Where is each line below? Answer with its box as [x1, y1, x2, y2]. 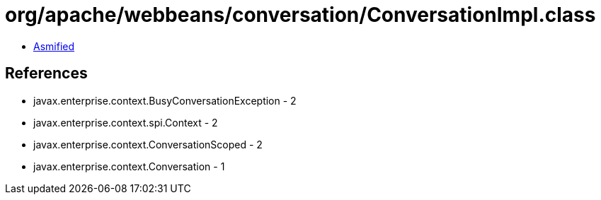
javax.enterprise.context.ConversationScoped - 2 [33, 138, 263, 151]
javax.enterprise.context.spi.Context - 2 [33, 116, 218, 129]
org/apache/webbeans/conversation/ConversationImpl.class [5, 3, 596, 27]
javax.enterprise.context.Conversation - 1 [33, 160, 225, 172]
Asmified [33, 40, 75, 52]
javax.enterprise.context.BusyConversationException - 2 [33, 94, 297, 107]
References [5, 64, 88, 83]
